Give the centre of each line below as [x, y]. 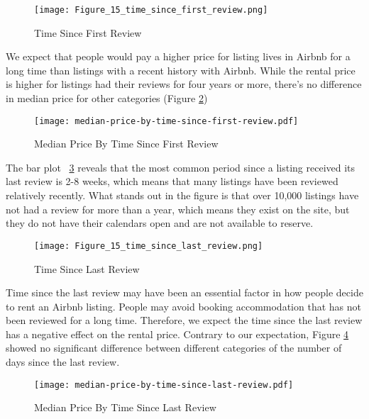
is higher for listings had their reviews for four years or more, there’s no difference [184, 84]
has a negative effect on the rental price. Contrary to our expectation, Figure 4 [177, 334]
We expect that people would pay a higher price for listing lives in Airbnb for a [178, 56]
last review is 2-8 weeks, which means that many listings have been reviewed [172, 181]
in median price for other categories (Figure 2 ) [107, 98]
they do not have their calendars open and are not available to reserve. [160, 223]
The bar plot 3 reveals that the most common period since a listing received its [181, 167]
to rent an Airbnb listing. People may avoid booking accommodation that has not [183, 306]
